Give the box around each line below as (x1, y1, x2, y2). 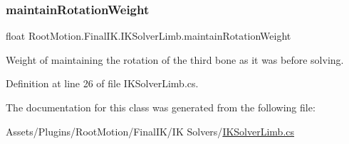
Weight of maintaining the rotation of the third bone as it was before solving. (6, 52, 344, 67)
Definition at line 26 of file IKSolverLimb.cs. (6, 76, 199, 91)
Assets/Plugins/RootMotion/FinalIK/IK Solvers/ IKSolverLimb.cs (6, 123, 295, 138)
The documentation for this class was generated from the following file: (6, 100, 316, 114)
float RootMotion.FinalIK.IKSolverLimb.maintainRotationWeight (6, 28, 291, 43)
